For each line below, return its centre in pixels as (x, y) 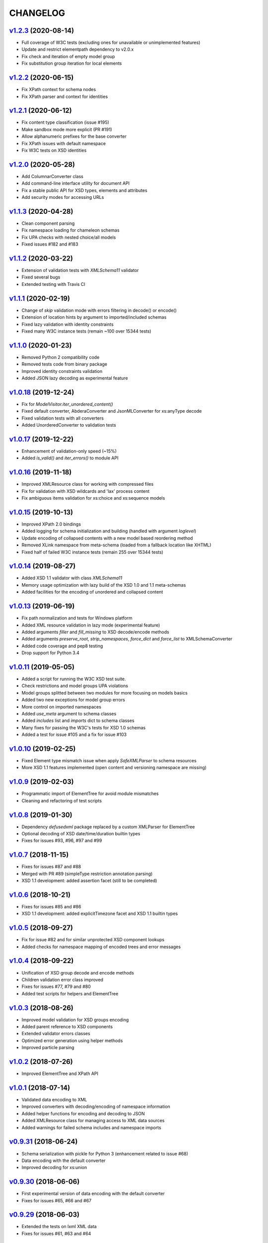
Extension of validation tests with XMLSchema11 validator (80, 270)
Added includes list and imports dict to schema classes (78, 720)
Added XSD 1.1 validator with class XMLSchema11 (72, 578)
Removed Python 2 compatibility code (61, 357)
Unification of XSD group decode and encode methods (78, 973)
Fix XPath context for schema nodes (59, 89)
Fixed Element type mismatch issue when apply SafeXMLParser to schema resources (109, 761)
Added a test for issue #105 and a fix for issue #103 (74, 735)
